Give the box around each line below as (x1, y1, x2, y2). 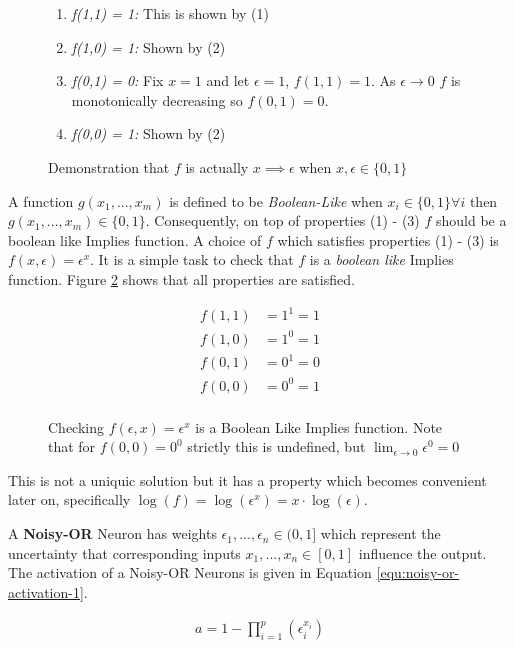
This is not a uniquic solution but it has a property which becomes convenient (8, 469, 487, 490)
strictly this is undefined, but (187, 436, 366, 457)
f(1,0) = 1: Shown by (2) (71, 36, 226, 57)
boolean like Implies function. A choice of (8, 229, 262, 250)
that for (48, 436, 96, 457)
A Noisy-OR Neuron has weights (8, 523, 217, 544)
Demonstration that (48, 156, 170, 177)
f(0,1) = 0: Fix (71, 70, 164, 91)
